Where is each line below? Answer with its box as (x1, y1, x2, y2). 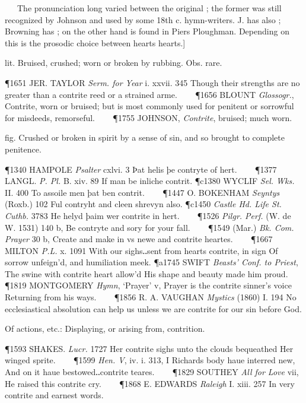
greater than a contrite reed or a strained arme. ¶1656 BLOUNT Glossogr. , (5, 88, 294, 100)
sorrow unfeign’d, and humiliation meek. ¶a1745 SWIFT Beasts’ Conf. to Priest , (5, 256, 298, 268)
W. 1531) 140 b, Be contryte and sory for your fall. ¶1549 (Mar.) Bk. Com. (5, 221, 294, 233)
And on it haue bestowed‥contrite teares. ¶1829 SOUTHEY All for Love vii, (5, 366, 299, 378)
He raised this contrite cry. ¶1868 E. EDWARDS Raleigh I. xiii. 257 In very (5, 377, 295, 389)
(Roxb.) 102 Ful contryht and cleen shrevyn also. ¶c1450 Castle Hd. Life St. (5, 198, 282, 210)
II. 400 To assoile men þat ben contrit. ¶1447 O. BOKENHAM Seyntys (5, 186, 280, 198)
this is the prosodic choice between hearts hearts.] (5, 36, 186, 49)
